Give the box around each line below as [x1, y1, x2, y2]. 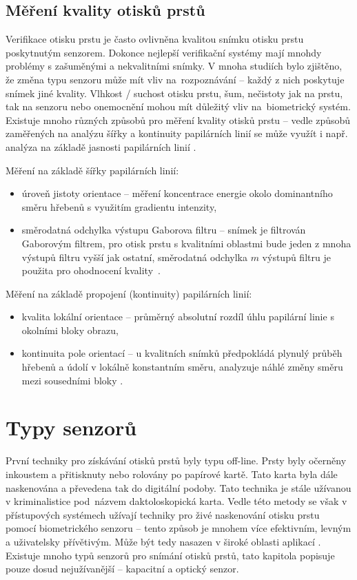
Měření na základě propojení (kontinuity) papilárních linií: [6, 286, 252, 300]
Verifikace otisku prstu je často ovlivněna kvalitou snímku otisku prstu [6, 32, 304, 46]
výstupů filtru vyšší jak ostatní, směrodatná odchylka [21, 249, 247, 264]
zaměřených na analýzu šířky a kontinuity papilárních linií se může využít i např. [6, 126, 348, 141]
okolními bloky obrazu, [21, 322, 119, 337]
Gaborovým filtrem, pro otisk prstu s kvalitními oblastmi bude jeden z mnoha [21, 236, 351, 250]
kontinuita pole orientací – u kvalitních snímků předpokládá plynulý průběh [21, 346, 343, 360]
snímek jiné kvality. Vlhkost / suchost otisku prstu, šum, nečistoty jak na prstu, [6, 85, 343, 100]
